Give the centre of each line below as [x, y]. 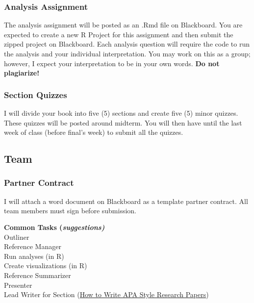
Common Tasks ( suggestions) [54, 227]
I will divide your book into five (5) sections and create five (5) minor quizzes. [121, 113]
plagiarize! [22, 73]
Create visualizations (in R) [46, 265]
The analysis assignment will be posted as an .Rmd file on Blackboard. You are [123, 25]
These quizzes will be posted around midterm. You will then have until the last [123, 122]
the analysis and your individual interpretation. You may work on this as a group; [127, 53]
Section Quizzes [36, 94]
